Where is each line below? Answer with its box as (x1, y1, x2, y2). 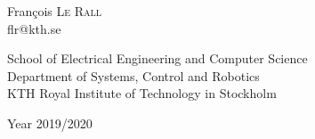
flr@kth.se (7, 19, 61, 37)
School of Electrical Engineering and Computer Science (7, 49, 308, 68)
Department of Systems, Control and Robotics (7, 66, 260, 85)
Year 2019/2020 (7, 113, 93, 132)
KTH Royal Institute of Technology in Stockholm (7, 84, 277, 102)
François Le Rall (7, 2, 102, 20)
